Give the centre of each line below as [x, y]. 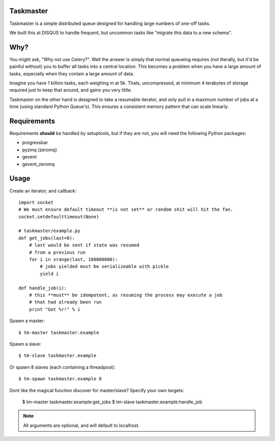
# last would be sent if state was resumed [84, 245]
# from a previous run [57, 252]
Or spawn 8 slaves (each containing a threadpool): [62, 367]
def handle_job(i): [43, 288]
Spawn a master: [27, 321]
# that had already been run [65, 302]
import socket [36, 202]
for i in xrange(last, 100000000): [73, 259]
